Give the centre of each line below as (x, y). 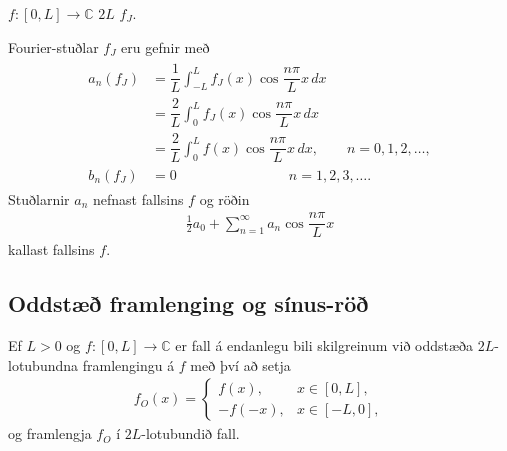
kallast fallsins (51, 249)
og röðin (224, 198)
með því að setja (240, 364)
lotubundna (43, 364)
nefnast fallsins (138, 198)
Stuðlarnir (39, 198)
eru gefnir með (165, 46)
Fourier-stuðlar (53, 46)
